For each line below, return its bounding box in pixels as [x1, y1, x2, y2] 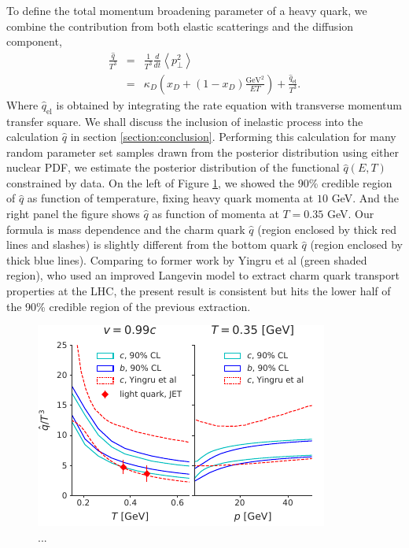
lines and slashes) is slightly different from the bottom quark [6, 236, 298, 253]
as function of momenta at [152, 205, 279, 222]
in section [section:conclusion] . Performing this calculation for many [70, 128, 396, 145]
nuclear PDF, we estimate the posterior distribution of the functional [6, 159, 340, 176]
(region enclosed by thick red [257, 220, 396, 237]
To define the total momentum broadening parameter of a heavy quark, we [6, 2, 367, 18]
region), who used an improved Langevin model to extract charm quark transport [6, 267, 400, 283]
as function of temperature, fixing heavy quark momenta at [27, 190, 314, 206]
